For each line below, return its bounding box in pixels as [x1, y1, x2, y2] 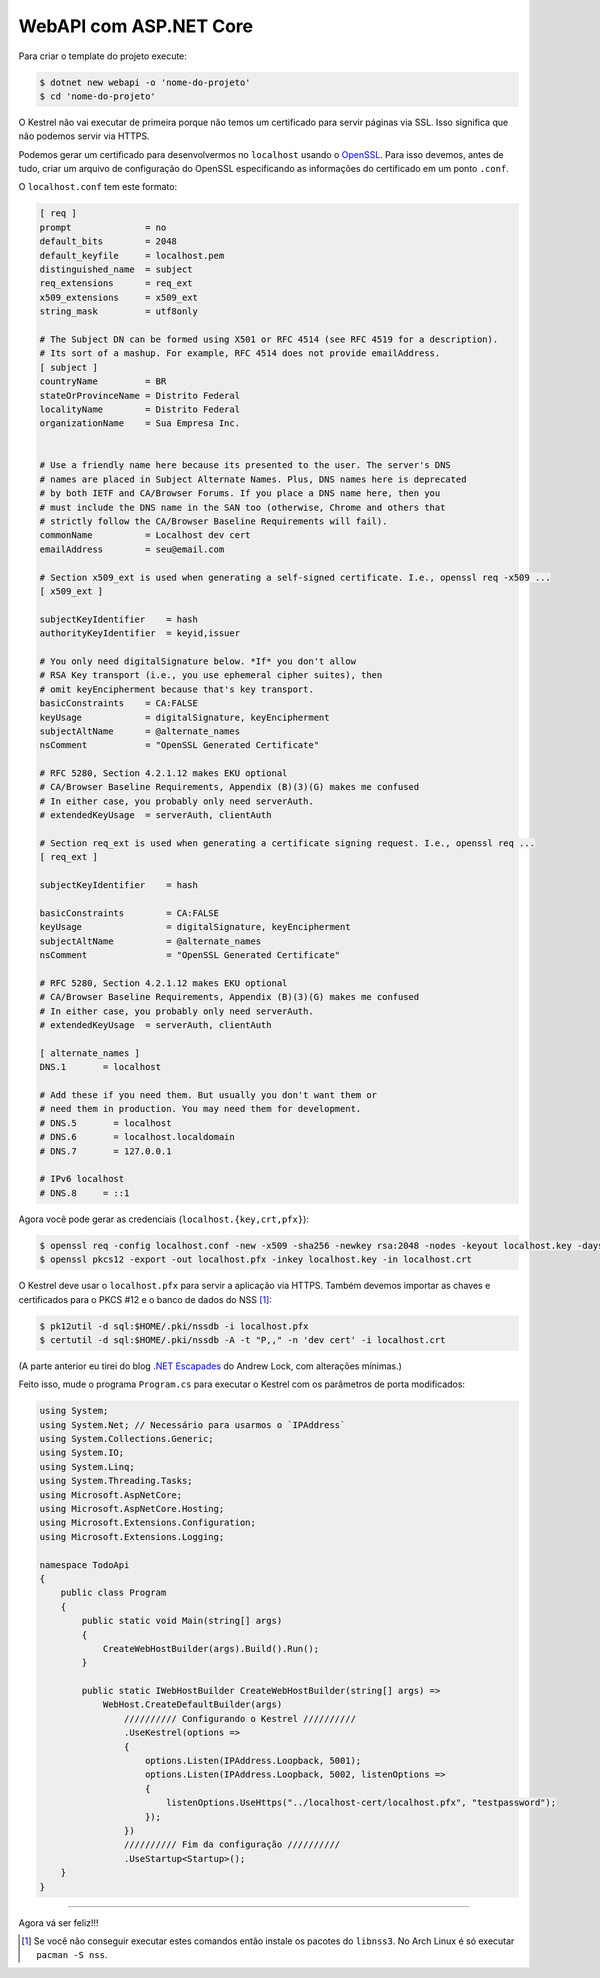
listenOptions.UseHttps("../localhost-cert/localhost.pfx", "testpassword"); [165, 1797, 557, 1809]
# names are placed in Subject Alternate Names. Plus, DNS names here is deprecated [39, 473, 467, 485]
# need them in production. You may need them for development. [39, 1103, 362, 1115]
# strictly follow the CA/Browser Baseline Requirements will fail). [39, 516, 388, 527]
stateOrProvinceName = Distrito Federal [39, 390, 240, 401]
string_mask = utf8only [39, 306, 199, 317]
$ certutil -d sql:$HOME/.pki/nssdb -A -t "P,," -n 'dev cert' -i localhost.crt [39, 1334, 446, 1345]
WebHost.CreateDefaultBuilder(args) [102, 1699, 283, 1710]
